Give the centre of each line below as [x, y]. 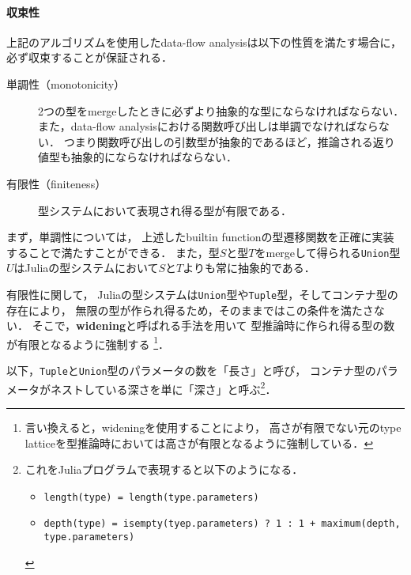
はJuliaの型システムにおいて [86, 268]
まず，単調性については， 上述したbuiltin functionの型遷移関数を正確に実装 [200, 237]
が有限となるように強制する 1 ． [88, 342]
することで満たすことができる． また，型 [113, 252]
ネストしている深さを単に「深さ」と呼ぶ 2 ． [163, 388]
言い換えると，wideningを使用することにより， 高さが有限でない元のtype [213, 427]
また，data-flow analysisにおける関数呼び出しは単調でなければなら [208, 126]
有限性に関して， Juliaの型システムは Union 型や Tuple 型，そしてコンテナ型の [202, 294]
